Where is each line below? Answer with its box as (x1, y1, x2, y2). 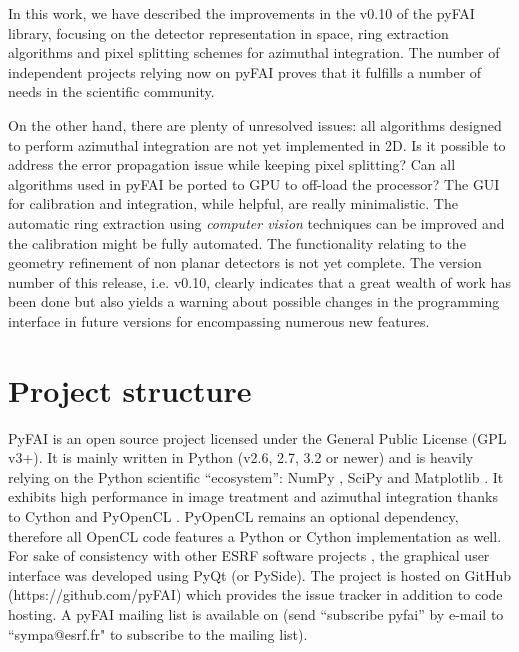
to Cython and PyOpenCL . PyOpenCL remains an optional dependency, (8, 506, 459, 526)
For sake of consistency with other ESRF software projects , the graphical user (8, 545, 490, 566)
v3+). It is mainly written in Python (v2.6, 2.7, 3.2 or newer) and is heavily (8, 447, 474, 468)
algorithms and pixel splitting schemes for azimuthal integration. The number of (8, 42, 500, 63)
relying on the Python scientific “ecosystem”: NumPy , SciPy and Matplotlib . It (8, 466, 504, 487)
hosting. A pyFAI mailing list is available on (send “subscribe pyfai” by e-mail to (8, 603, 504, 624)
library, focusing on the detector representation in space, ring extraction (8, 22, 449, 43)
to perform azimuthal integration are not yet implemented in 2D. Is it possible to (8, 134, 506, 155)
